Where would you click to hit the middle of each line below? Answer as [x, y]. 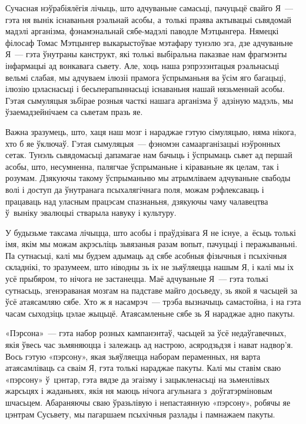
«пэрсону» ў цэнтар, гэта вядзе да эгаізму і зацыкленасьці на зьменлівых [137, 379]
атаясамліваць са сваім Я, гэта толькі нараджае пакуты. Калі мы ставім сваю [143, 368]
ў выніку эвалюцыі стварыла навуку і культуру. [91, 213]
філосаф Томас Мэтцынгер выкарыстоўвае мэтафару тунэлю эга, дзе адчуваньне [149, 42]
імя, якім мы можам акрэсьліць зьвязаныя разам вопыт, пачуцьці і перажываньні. [152, 244]
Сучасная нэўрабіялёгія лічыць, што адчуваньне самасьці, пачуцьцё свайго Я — [149, 8]
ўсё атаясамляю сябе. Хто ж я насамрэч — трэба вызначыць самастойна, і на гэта [153, 302]
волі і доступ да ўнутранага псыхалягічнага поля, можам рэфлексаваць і [135, 189]
